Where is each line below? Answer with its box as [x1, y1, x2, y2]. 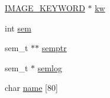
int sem [5, 21, 31, 34]
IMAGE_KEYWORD [5, 2, 85, 14]
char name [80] [5, 81, 58, 94]
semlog [37, 61, 62, 74]
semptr [41, 42, 67, 54]
